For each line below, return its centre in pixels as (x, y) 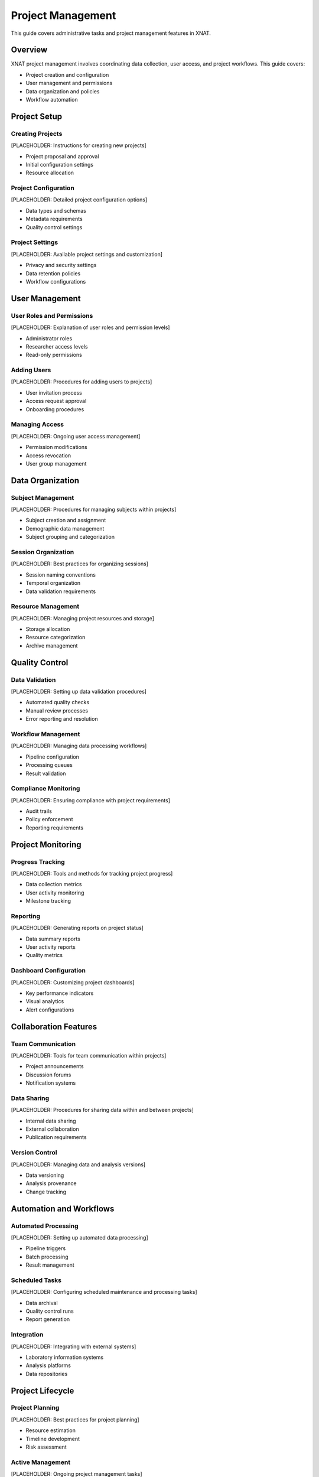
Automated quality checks (58, 702)
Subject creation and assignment (66, 520)
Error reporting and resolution (62, 719)
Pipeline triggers (46, 1248)
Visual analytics (45, 1001)
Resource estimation (51, 1430)
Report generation (48, 1319)
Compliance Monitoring (45, 789)
